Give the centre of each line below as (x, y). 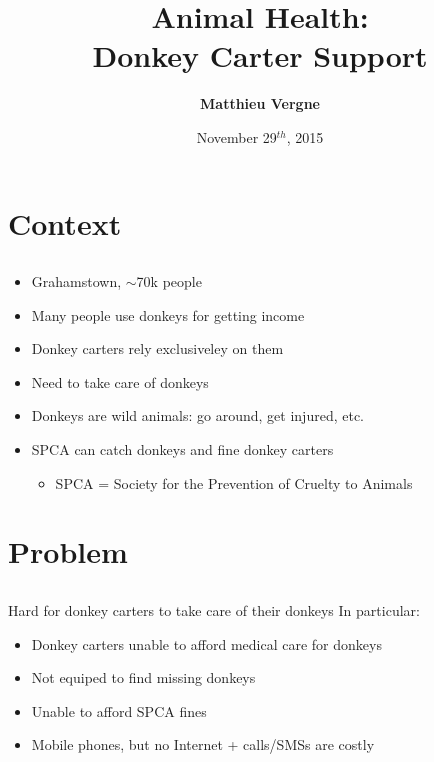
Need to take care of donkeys (120, 381)
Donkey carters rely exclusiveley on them (157, 348)
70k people (169, 281)
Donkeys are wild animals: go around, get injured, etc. (198, 415)
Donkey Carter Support (260, 55)
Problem (68, 551)
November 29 (236, 136)
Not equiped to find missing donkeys (143, 677)
